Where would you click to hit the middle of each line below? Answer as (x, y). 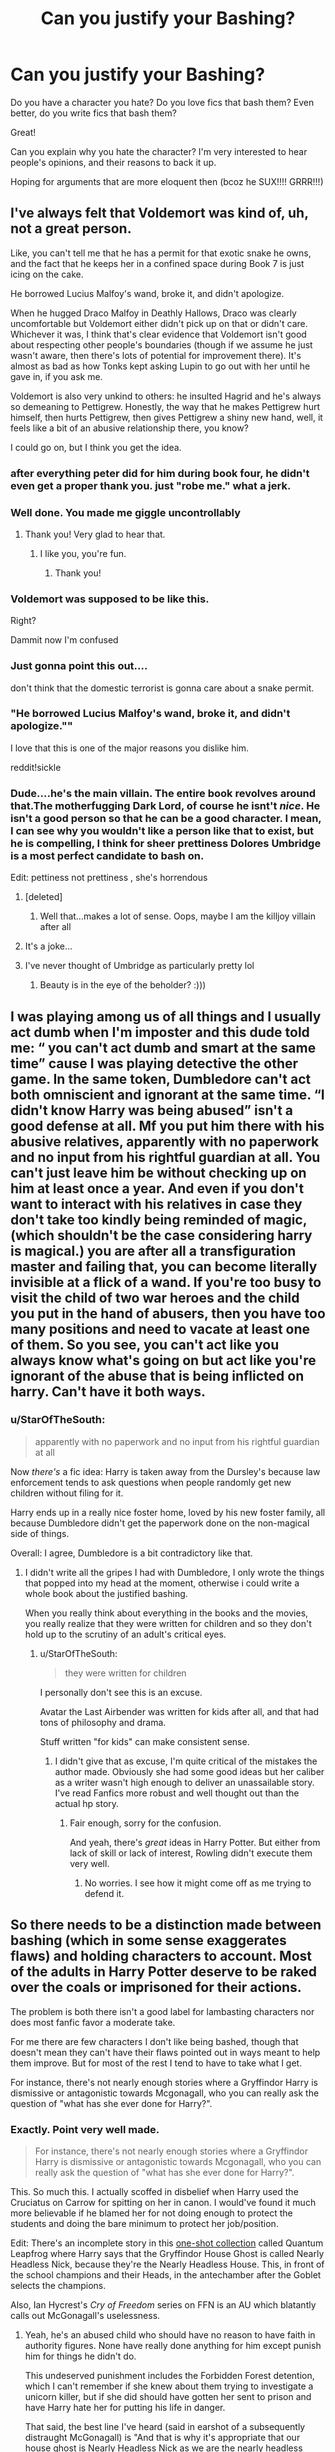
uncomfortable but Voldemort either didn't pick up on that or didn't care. (159, 323)
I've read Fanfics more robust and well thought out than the (177, 1793)
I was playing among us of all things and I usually (166, 1016)
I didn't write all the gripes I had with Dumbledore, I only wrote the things (174, 1572)
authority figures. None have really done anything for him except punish (173, 2345)
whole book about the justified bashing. (106, 1593)
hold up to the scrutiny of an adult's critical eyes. (125, 1634)
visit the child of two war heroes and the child (155, 1297)
